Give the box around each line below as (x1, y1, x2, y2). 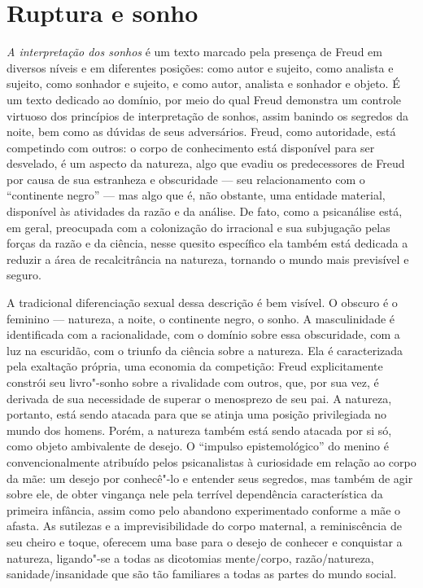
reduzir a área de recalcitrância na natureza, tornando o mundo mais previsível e (7, 250, 409, 267)
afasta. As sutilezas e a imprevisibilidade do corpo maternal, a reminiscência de (7, 517, 402, 534)
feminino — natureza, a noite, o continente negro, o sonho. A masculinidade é (7, 309, 395, 327)
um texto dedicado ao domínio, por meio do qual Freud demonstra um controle (7, 90, 402, 108)
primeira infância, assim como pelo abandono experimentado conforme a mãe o (7, 501, 401, 518)
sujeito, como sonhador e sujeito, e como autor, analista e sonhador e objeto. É (7, 75, 400, 92)
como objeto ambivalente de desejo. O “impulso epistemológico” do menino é (7, 437, 389, 454)
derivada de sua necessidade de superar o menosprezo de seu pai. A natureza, (7, 389, 392, 406)
